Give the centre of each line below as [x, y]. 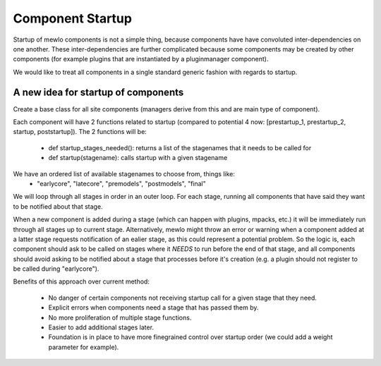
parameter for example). [84, 347]
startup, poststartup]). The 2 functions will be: [80, 132]
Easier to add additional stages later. [101, 327]
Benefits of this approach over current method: [81, 281]
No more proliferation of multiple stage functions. [120, 317]
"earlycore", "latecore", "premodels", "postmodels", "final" [121, 183]
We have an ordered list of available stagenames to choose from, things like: [124, 173]
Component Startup [72, 18]
